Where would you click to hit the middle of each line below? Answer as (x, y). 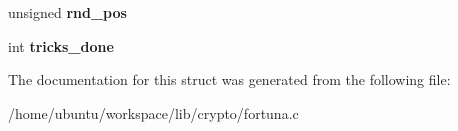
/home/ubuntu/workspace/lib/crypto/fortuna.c (153, 112)
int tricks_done (61, 45)
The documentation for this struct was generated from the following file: (229, 79)
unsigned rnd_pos (67, 12)
